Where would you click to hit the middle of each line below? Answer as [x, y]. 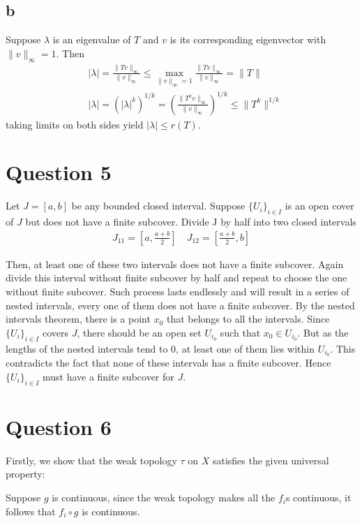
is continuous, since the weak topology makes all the [164, 498]
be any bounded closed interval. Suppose [158, 206]
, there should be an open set [139, 332]
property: [25, 474]
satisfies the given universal [271, 460]
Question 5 [59, 172]
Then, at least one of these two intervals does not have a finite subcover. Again [175, 264]
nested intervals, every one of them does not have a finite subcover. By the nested [180, 305]
